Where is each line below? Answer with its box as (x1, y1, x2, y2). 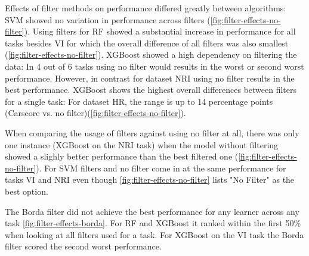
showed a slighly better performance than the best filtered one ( (5, 150, 239, 163)
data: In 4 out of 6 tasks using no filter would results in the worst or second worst (5, 60, 304, 72)
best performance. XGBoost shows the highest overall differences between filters (5, 83, 297, 96)
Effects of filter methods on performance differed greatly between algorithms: (5, 2, 286, 14)
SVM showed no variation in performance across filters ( (5, 13, 211, 26)
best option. (5, 185, 48, 197)
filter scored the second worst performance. (5, 240, 162, 252)
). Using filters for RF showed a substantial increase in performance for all (24, 25, 296, 38)
